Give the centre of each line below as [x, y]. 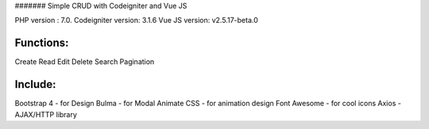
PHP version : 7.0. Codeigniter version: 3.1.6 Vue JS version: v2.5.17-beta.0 [136, 21]
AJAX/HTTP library [46, 114]
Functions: [42, 43]
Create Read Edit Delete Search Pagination [85, 62]
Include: [35, 84]
